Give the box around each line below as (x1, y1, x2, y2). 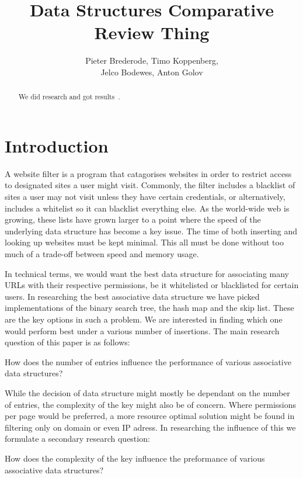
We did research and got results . (18, 92, 120, 102)
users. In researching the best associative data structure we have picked (5, 290, 260, 302)
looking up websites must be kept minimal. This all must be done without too (5, 236, 284, 248)
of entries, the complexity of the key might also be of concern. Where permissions (5, 398, 297, 410)
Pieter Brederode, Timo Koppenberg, (85, 54, 218, 67)
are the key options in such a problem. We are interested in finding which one (5, 313, 283, 325)
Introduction (5, 133, 109, 157)
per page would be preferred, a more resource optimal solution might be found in (5, 410, 295, 422)
